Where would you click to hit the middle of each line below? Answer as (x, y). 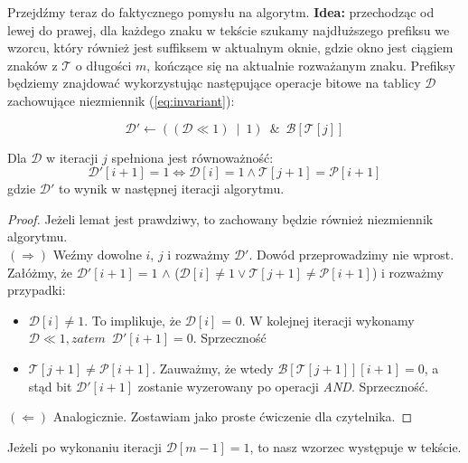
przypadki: (37, 290)
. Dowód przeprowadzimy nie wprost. (351, 254)
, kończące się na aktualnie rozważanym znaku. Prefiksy (301, 65)
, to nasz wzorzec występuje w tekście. (356, 446)
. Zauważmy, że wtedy (213, 368)
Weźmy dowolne (97, 254)
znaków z (33, 65)
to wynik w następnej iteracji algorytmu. (172, 189)
